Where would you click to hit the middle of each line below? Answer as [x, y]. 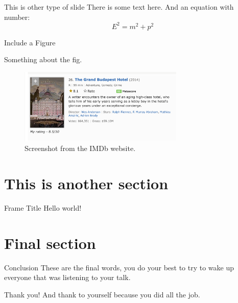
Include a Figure [30, 42]
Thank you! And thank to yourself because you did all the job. [102, 295]
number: [17, 17]
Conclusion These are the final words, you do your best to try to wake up [119, 267]
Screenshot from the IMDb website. [80, 148]
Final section [50, 243]
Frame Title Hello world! [43, 208]
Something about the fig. [43, 59]
